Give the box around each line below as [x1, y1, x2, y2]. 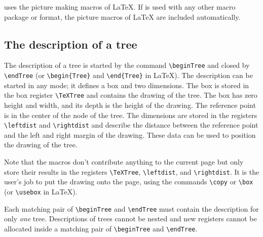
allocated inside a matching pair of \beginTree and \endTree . [4, 223, 198, 233]
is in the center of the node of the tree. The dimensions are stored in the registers [4, 109, 257, 120]
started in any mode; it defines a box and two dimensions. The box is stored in [4, 80, 249, 90]
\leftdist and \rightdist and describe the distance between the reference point [4, 120, 258, 130]
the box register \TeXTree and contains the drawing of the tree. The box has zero [4, 90, 257, 100]
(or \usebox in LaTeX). [4, 186, 78, 196]
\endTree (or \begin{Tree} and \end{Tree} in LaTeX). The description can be [4, 70, 253, 81]
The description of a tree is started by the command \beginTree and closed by [4, 60, 250, 70]
